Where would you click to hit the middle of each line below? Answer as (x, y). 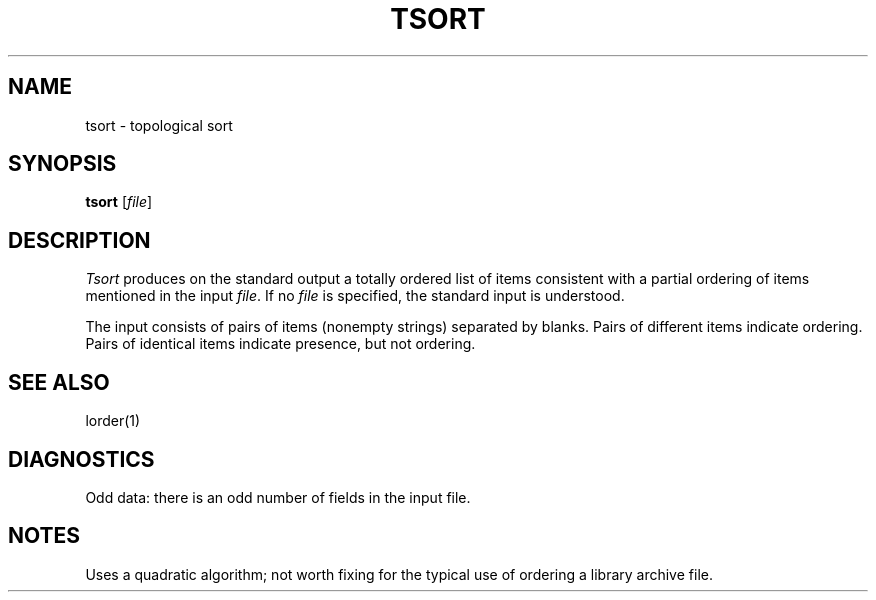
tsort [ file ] (119, 202)
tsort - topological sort (159, 125)
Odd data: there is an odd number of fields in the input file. (278, 497)
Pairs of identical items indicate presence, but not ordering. (280, 344)
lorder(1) (113, 421)
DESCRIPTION (79, 240)
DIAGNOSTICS (81, 459)
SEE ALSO (59, 382)
